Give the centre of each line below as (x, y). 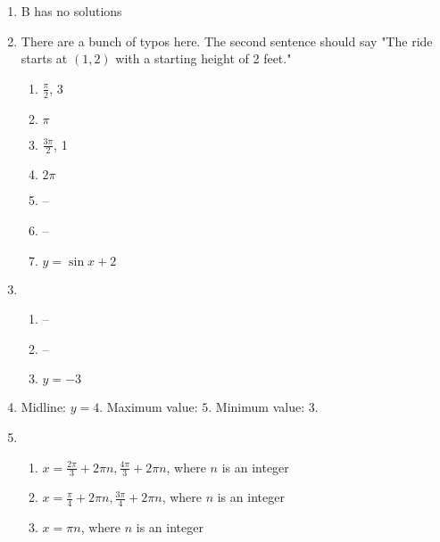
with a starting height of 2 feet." (203, 58)
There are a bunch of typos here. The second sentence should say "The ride (227, 41)
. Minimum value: (257, 407)
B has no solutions (71, 11)
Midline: (43, 407)
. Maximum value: (149, 407)
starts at (44, 58)
